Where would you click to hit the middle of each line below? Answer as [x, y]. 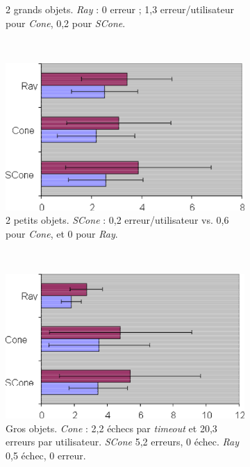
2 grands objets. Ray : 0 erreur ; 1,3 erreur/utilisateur [120, 9]
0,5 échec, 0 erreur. [46, 455]
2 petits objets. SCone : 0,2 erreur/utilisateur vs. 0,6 [117, 220]
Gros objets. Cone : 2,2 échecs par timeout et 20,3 [111, 428]
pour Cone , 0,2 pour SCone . [66, 23]
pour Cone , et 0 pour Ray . [62, 233]
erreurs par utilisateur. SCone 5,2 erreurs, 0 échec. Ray [122, 442]
